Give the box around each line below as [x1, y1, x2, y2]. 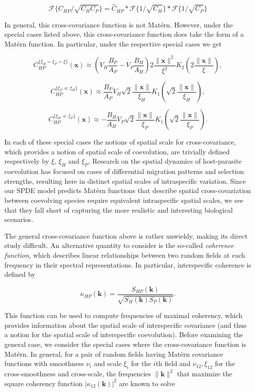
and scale [94, 358, 122, 368]
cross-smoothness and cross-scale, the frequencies [4, 368, 152, 379]
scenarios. [4, 214, 33, 224]
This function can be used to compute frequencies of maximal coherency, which [4, 310, 243, 320]
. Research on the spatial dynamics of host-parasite [88, 156, 242, 166]
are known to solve [119, 378, 176, 388]
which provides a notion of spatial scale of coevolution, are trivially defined [4, 146, 230, 156]
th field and [155, 358, 191, 368]
